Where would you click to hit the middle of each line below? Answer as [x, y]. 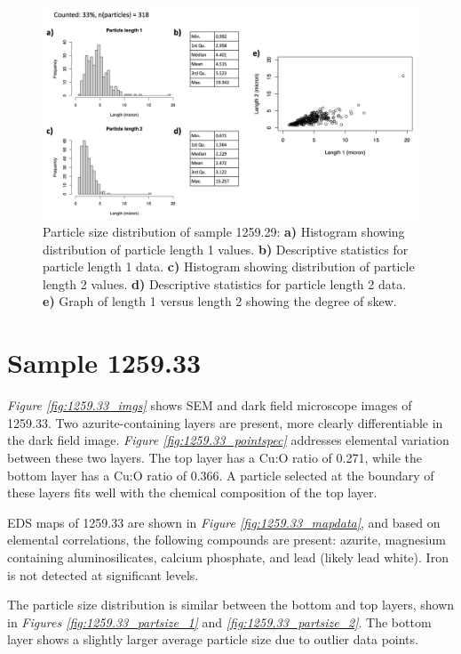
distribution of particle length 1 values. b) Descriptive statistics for [226, 249]
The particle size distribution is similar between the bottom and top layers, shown [231, 605]
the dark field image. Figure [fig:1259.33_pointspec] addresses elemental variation [228, 440]
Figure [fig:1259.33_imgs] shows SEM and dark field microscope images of [210, 405]
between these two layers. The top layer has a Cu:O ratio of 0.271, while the [215, 457]
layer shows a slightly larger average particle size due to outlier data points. [213, 639]
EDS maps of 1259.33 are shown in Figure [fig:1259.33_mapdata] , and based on [224, 522]
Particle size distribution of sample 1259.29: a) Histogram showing [224, 232]
